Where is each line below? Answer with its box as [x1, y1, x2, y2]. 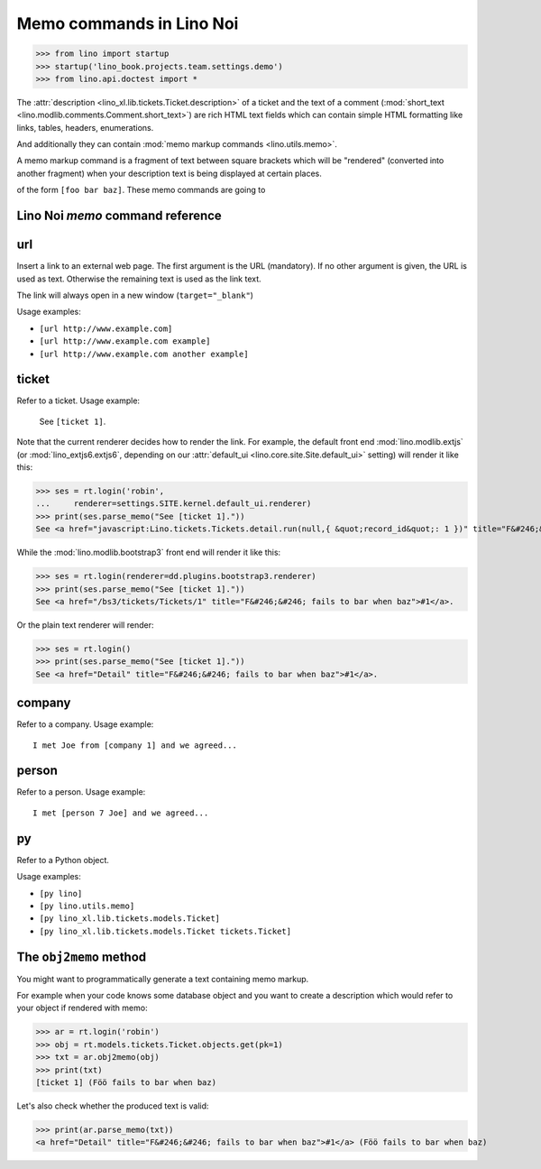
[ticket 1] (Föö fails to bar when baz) [35, 1077, 216, 1087]
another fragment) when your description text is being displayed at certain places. [16, 168, 322, 179]
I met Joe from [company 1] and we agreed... [32, 740, 238, 750]
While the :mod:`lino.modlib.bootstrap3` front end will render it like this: [16, 547, 281, 558]
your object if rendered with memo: [16, 1002, 148, 1014]
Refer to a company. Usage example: [16, 719, 154, 730]
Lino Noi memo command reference [16, 208, 223, 224]
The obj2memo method [16, 949, 147, 964]
